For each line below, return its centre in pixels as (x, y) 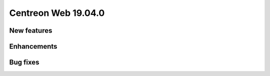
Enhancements (33, 46)
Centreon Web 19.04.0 (57, 13)
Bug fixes (24, 62)
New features (31, 31)
